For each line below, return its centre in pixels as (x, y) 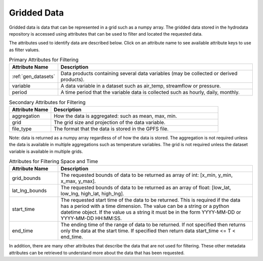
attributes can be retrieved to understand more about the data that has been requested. (97, 253)
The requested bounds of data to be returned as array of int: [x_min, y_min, (147, 175)
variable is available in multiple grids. (46, 151)
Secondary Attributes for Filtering (47, 102)
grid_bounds (26, 178)
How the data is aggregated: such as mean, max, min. (115, 116)
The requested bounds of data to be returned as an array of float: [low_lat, (146, 187)
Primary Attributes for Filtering (44, 60)
